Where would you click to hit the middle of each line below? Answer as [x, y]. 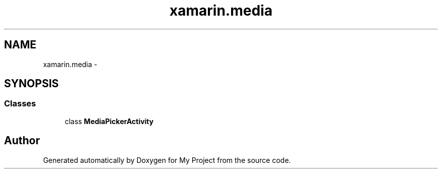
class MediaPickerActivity [109, 121]
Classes [20, 104]
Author [22, 141]
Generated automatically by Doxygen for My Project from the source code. [167, 160]
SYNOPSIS [32, 84]
